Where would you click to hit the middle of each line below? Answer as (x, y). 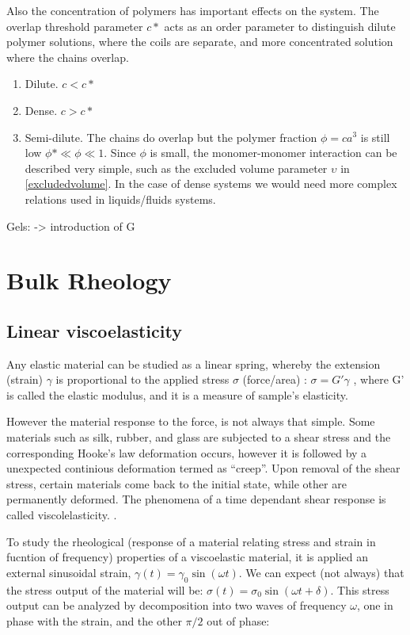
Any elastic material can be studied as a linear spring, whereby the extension (194, 363)
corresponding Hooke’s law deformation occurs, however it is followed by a (187, 452)
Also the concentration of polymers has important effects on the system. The (193, 10)
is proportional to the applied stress (142, 379)
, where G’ (379, 379)
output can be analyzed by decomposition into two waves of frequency (177, 605)
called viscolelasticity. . (62, 515)
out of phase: (238, 620)
